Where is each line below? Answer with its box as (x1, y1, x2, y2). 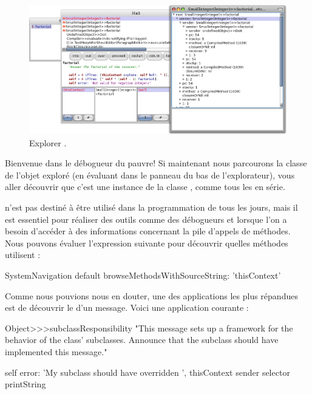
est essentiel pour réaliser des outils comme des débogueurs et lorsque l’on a (5, 212, 287, 225)
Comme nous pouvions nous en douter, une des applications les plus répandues (5, 289, 298, 302)
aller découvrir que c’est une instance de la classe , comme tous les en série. (5, 180, 285, 193)
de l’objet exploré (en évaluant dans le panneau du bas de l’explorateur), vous (5, 168, 295, 181)
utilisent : (5, 248, 41, 261)
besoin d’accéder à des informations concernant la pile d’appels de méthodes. (5, 225, 291, 237)
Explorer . (29, 136, 67, 149)
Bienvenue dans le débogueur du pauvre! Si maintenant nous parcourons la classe (5, 157, 307, 169)
